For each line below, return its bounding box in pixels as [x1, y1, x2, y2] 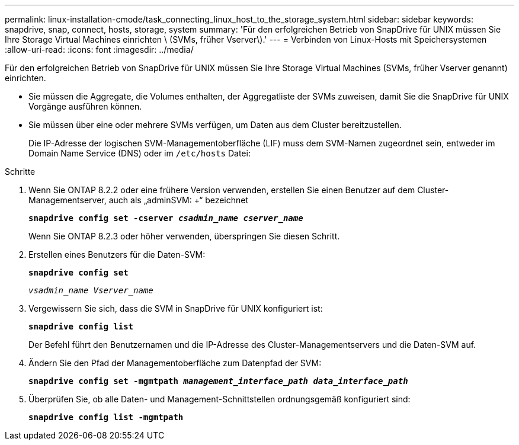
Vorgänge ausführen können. [28, 101, 142, 111]
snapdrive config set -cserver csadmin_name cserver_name [28, 213, 303, 223]
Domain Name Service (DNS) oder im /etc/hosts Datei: [28, 148, 251, 158]
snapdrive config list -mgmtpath [28, 412, 184, 422]
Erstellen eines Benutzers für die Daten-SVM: [28, 249, 206, 260]
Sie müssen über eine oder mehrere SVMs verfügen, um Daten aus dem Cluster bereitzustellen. [28, 120, 402, 130]
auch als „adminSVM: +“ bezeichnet [108, 195, 249, 205]
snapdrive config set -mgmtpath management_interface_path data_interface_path [28, 376, 408, 386]
